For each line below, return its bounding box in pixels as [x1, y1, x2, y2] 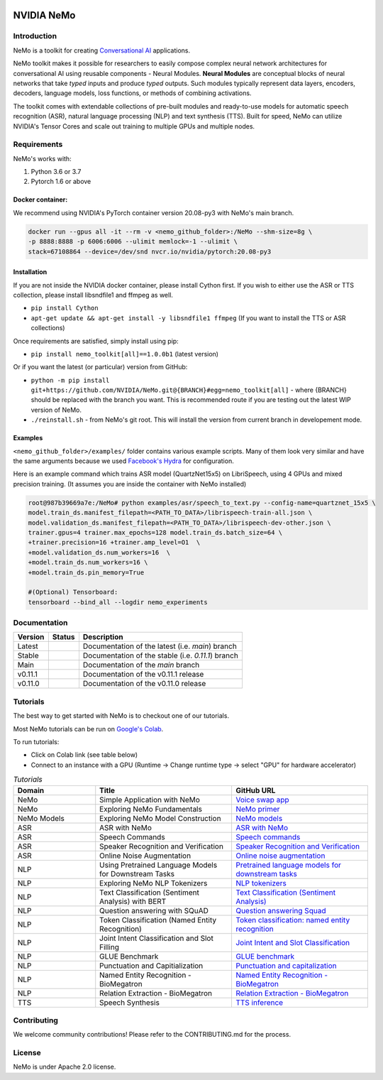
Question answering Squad [235, 905, 326, 915]
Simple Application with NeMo [99, 795, 200, 804]
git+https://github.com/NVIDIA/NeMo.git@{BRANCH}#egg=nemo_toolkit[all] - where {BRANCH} [30, 386, 347, 394]
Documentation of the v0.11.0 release [82, 679, 206, 689]
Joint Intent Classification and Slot [99, 933, 214, 943]
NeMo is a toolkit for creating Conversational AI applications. [13, 46, 191, 55]
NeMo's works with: [13, 154, 72, 163]
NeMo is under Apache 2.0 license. [13, 1062, 116, 1071]
